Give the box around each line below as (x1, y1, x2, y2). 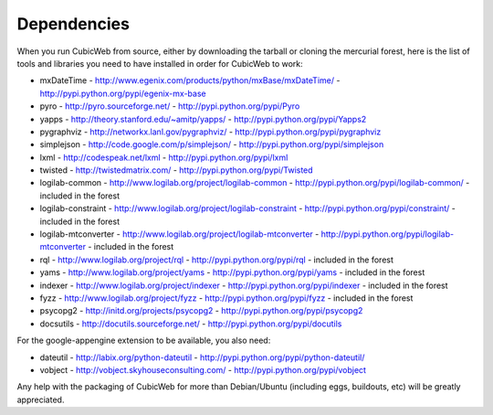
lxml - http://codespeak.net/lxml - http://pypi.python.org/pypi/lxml (39, 152, 288, 163)
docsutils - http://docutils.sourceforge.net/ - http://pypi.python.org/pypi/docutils (39, 318, 342, 329)
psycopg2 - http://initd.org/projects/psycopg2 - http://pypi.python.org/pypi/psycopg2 (39, 305, 363, 316)
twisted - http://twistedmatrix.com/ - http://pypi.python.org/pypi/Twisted (39, 165, 314, 176)
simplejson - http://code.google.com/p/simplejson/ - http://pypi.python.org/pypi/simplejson (39, 139, 384, 150)
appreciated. (16, 394, 65, 405)
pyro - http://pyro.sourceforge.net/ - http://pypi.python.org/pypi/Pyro (39, 101, 300, 112)
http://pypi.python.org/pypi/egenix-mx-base (39, 88, 206, 99)
